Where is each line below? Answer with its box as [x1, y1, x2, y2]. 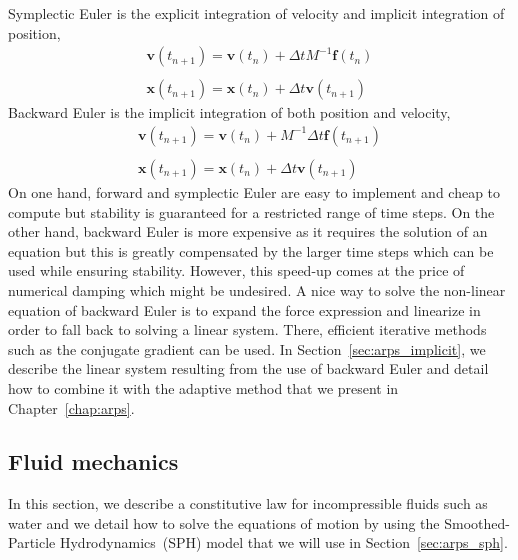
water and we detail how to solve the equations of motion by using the [8, 512, 440, 533]
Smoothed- [444, 512, 510, 533]
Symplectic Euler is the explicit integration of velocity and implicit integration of [8, 3, 505, 23]
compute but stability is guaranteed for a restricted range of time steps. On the [8, 201, 495, 222]
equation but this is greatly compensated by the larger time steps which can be [8, 240, 494, 261]
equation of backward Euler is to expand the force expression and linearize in [8, 299, 481, 320]
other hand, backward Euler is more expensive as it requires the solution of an [8, 221, 488, 242]
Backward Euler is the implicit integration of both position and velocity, [8, 102, 451, 123]
